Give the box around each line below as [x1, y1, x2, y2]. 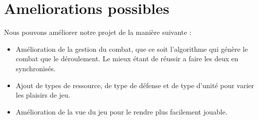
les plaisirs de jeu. [15, 90, 70, 100]
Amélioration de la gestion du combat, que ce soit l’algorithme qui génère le [15, 43, 248, 54]
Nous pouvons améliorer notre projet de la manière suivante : [4, 27, 192, 37]
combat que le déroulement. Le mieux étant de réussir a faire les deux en [15, 53, 239, 64]
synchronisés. [15, 63, 56, 73]
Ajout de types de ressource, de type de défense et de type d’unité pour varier [15, 80, 255, 90]
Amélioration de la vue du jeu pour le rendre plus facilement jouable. [15, 106, 228, 117]
